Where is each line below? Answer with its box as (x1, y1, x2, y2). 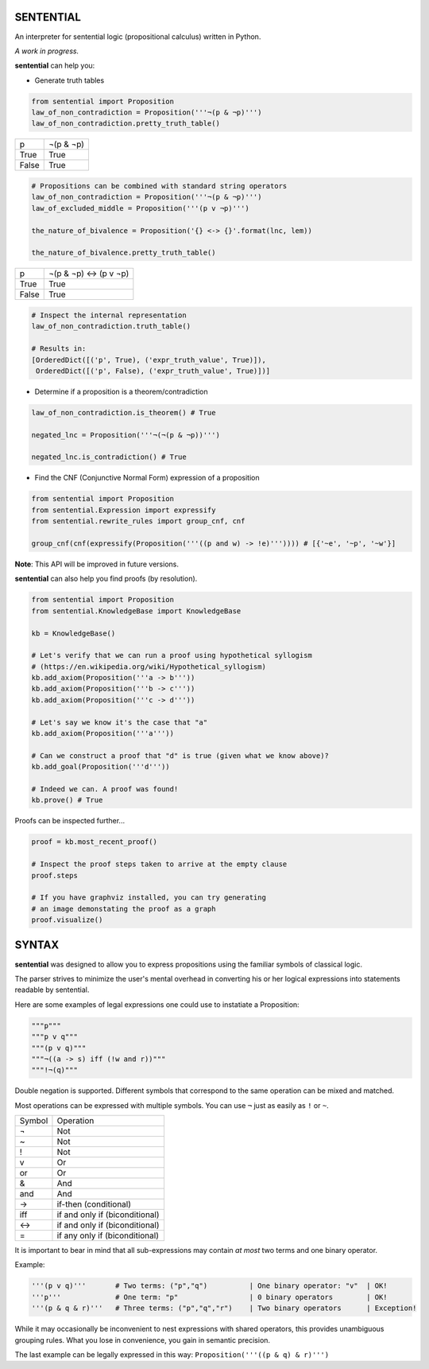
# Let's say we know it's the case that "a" (31, 718, 208, 727)
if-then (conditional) (56, 1199, 131, 1210)
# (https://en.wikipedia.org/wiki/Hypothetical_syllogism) (31, 662, 266, 671)
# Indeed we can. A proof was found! (31, 784, 179, 793)
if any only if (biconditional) (56, 1230, 159, 1241)
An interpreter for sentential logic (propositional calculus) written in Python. (14, 32, 261, 41)
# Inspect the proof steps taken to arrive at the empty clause (31, 860, 288, 869)
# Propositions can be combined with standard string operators (31, 181, 288, 191)
